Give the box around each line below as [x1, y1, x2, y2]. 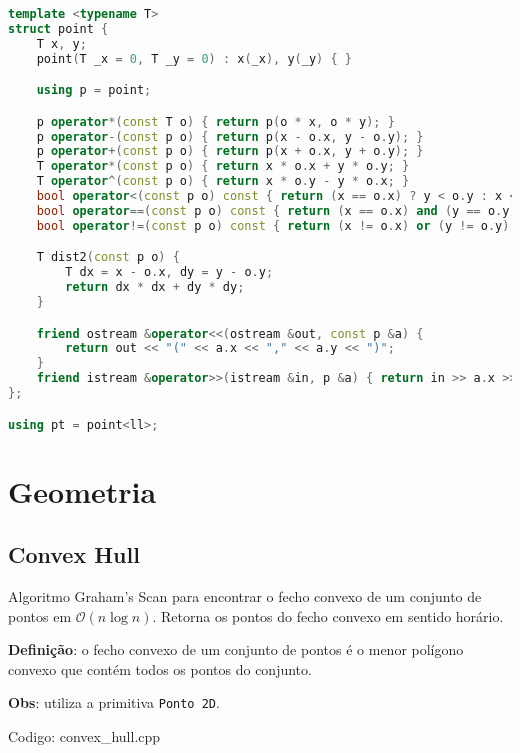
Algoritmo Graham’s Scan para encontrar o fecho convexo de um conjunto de [8, 585, 482, 606]
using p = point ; [36, 83, 152, 98]
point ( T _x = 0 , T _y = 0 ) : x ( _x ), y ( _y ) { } [36, 51, 352, 66]
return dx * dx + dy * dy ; [65, 280, 245, 295]
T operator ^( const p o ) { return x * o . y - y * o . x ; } [36, 174, 410, 189]
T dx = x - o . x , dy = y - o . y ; [65, 265, 274, 280]
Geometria [8, 470, 157, 511]
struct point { [8, 21, 109, 36]
